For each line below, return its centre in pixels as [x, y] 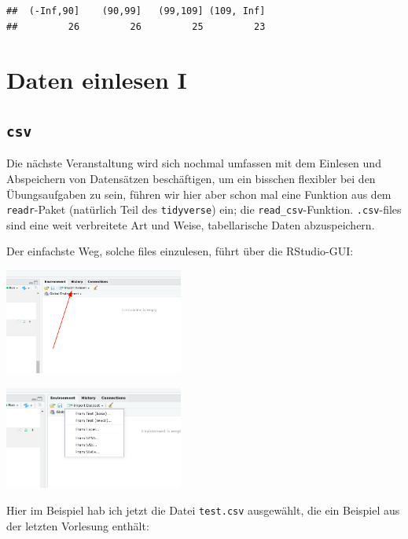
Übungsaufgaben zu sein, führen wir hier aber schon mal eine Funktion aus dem [199, 194]
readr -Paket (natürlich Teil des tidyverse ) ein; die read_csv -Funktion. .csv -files [204, 209]
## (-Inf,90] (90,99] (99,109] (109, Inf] [136, 11]
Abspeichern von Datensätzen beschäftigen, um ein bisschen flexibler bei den [191, 178]
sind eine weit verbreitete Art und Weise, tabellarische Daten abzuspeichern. [191, 224]
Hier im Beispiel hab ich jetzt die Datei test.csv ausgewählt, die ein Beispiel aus [203, 510]
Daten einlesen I [97, 80]
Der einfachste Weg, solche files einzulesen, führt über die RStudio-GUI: [180, 251]
